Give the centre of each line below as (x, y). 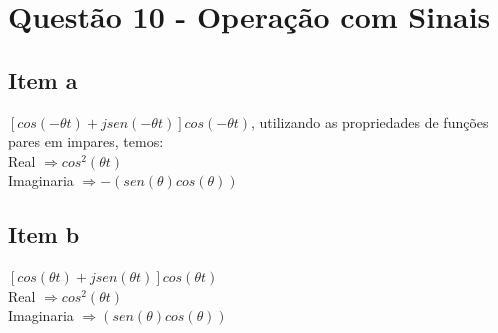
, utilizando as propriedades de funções (370, 121)
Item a (43, 79)
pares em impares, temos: (86, 141)
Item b (44, 234)
